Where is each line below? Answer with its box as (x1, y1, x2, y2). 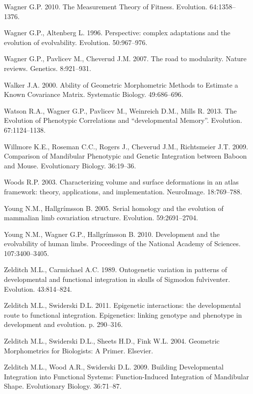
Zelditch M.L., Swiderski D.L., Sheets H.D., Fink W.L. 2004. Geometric (4, 336, 220, 346)
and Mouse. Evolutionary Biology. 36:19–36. (4, 160, 136, 170)
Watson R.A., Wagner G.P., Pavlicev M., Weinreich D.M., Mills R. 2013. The (4, 105, 237, 116)
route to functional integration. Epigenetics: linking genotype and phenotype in (4, 309, 242, 320)
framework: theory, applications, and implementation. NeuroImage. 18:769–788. (4, 186, 242, 196)
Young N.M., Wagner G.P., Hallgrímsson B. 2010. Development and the (4, 229, 220, 239)
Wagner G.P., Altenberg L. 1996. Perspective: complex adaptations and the (4, 27, 230, 38)
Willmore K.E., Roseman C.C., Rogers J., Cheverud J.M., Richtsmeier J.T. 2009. (4, 141, 248, 151)
